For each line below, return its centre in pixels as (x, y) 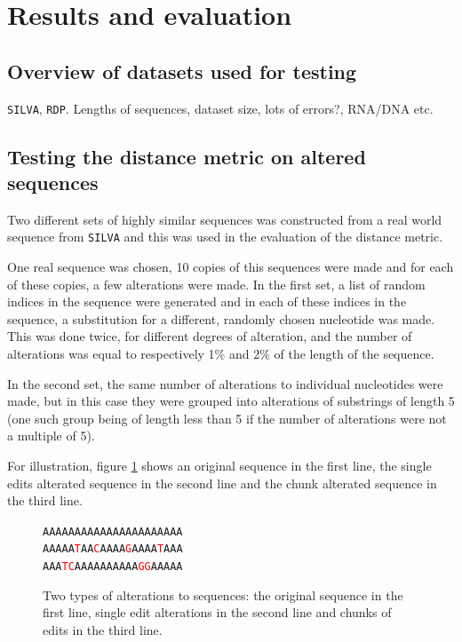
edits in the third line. (103, 629)
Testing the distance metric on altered (187, 156)
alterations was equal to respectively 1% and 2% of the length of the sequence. (221, 354)
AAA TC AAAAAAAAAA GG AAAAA (113, 567)
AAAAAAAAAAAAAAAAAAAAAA (113, 531)
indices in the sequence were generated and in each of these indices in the (207, 301)
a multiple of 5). (51, 436)
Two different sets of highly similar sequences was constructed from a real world (225, 219)
